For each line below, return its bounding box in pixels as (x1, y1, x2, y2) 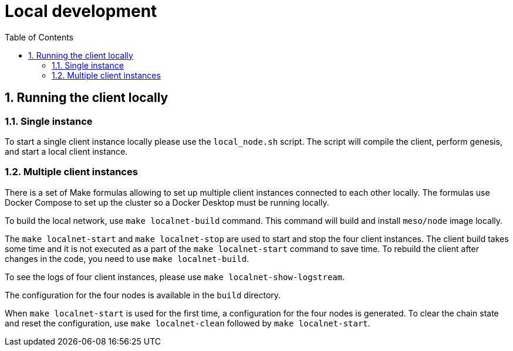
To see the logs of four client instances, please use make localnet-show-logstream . (5, 271, 345, 282)
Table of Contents (5, 32, 74, 42)
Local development (5, 1, 157, 21)
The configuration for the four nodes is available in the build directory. (5, 289, 281, 300)
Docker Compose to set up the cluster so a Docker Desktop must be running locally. (5, 197, 329, 207)
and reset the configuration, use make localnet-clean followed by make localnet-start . (5, 318, 370, 328)
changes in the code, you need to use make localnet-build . (5, 253, 249, 264)
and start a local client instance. (5, 146, 128, 156)
